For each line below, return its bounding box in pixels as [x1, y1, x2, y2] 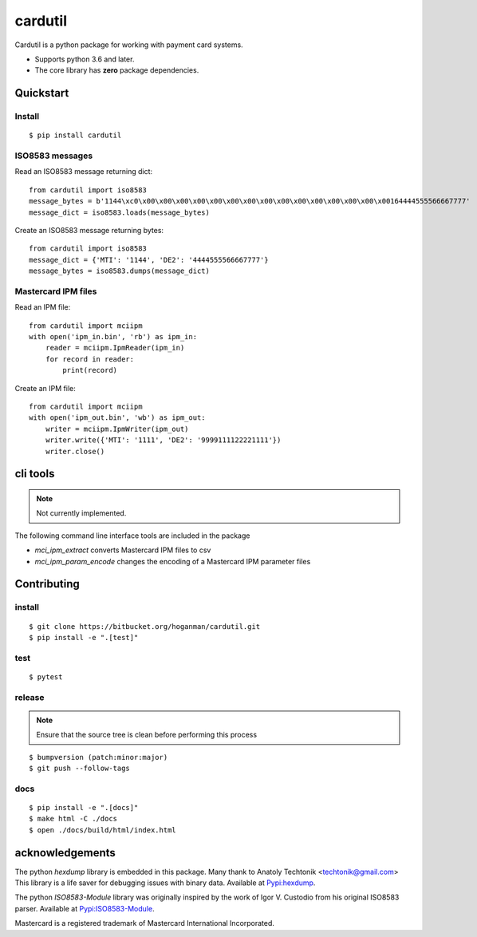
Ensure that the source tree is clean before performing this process [36, 730, 258, 740]
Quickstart [14, 86, 69, 100]
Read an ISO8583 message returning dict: [14, 167, 153, 176]
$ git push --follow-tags [29, 764, 131, 773]
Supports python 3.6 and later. [34, 54, 135, 64]
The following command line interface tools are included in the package [14, 531, 250, 540]
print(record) [62, 366, 118, 375]
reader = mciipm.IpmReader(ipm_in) [45, 343, 185, 353]
